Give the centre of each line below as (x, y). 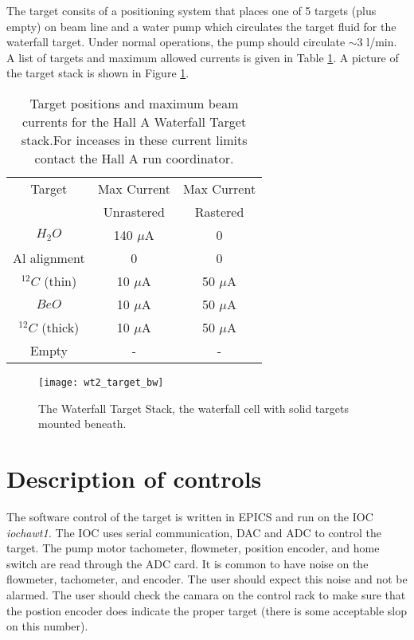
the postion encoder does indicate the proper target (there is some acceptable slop (207, 610)
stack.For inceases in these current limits (134, 139)
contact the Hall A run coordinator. (134, 158)
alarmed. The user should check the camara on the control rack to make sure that (206, 594)
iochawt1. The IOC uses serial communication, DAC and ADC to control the (194, 532)
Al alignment (49, 257)
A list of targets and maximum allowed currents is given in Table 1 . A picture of (203, 57)
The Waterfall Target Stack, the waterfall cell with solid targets (193, 408)
